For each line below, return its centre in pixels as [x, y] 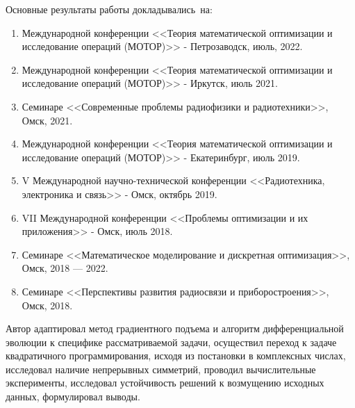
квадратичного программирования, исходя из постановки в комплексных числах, [176, 356]
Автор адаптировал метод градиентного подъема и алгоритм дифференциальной [175, 328]
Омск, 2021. [47, 120]
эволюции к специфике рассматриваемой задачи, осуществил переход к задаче [171, 342]
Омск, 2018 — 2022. [65, 268]
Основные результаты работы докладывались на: [109, 9]
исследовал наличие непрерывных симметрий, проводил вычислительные [161, 369]
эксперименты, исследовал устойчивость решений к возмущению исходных [165, 383]
